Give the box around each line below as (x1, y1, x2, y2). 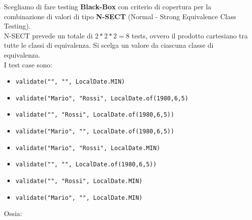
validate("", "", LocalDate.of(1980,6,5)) (15, 161, 157, 168)
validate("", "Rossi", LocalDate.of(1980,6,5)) (15, 111, 174, 119)
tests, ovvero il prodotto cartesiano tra (131, 30, 248, 40)
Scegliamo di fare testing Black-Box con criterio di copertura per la (4, 1, 212, 11)
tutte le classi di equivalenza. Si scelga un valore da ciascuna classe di (4, 40, 214, 50)
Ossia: (4, 208, 22, 219)
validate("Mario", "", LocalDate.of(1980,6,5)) (15, 128, 174, 135)
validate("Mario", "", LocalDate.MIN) (15, 194, 143, 201)
